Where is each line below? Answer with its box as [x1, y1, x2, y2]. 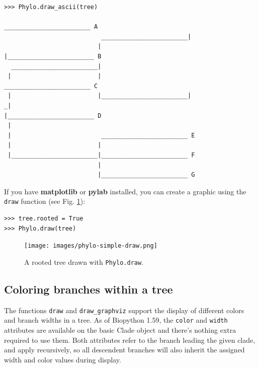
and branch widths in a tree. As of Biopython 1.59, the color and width [4, 315, 228, 325]
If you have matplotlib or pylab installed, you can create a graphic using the [4, 186, 246, 196]
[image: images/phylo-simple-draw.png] [24, 242, 157, 250]
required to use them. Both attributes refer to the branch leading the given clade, [4, 334, 255, 345]
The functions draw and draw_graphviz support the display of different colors [4, 305, 244, 315]
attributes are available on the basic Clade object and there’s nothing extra [4, 324, 236, 335]
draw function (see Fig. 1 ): [4, 196, 85, 206]
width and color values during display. [4, 354, 121, 364]
